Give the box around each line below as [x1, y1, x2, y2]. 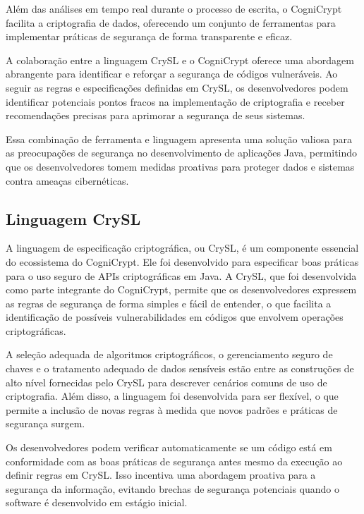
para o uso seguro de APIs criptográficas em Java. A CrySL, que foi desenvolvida [6, 268, 357, 283]
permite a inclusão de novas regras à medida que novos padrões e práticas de [6, 402, 338, 417]
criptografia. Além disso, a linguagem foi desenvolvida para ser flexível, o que [6, 388, 339, 403]
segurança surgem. [6, 416, 85, 431]
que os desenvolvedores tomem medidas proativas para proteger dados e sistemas [6, 159, 355, 173]
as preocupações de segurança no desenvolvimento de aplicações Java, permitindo [6, 145, 358, 160]
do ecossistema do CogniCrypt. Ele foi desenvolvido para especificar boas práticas [6, 254, 359, 269]
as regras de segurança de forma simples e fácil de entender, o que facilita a [6, 295, 332, 310]
